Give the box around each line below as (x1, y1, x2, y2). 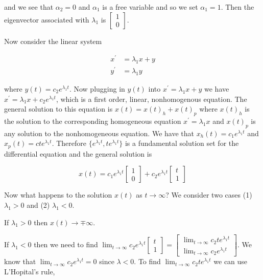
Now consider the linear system (4, 35, 102, 46)
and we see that (4, 2, 54, 12)
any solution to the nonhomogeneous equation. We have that (4, 127, 194, 138)
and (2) (27, 200, 50, 210)
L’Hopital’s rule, (4, 266, 55, 276)
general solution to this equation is (4, 103, 113, 114)
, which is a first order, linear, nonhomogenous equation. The (56, 93, 247, 104)
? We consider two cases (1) (165, 189, 252, 200)
